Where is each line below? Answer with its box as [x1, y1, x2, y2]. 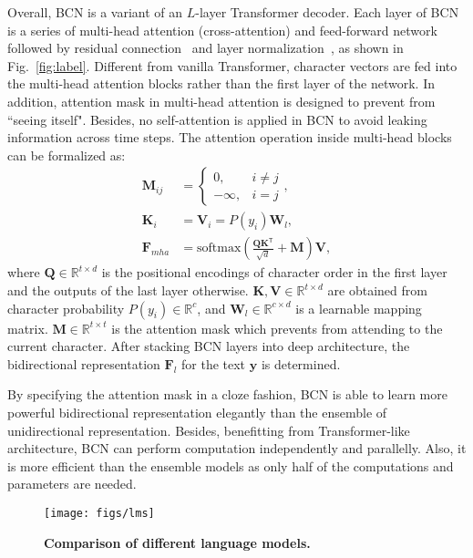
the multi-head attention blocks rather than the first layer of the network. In [7, 74, 435, 93]
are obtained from [327, 281, 427, 300]
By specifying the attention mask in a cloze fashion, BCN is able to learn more [7, 385, 447, 404]
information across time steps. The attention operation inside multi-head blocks [7, 128, 452, 147]
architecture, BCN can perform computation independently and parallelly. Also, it [7, 439, 467, 458]
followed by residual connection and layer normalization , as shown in [7, 38, 404, 57]
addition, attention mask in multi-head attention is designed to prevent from [7, 91, 436, 110]
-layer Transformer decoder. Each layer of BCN [195, 3, 459, 21]
